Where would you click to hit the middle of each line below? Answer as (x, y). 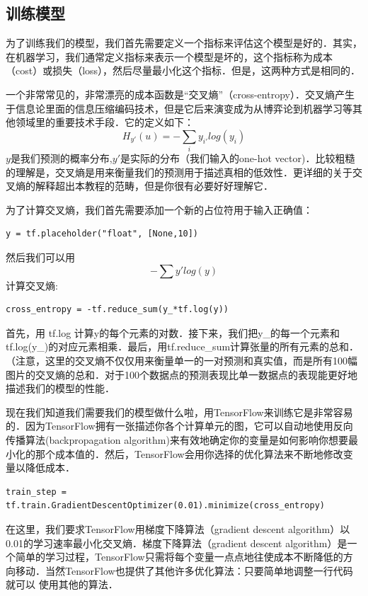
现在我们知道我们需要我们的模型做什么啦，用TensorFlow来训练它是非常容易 (179, 412)
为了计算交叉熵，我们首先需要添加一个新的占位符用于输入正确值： (159, 209)
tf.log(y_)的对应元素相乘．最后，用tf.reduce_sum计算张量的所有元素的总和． (183, 346)
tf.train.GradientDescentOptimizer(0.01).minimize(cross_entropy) (166, 506)
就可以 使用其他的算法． (62, 584)
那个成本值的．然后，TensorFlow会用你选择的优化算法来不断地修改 (189, 453)
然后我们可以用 (40, 257)
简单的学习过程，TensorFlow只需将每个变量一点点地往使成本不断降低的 (179, 557)
